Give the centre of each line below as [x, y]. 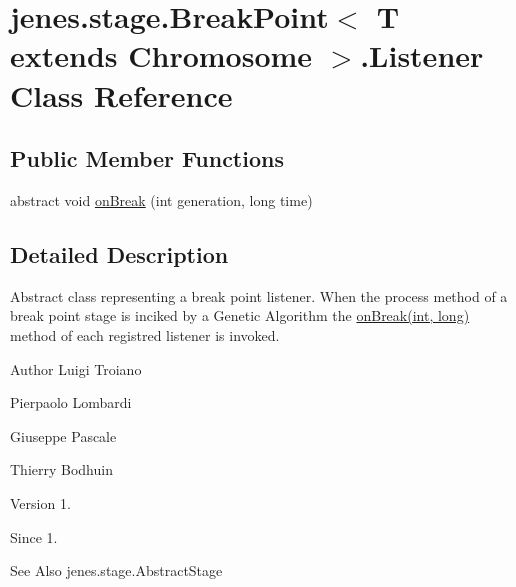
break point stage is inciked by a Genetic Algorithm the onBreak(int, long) [240, 315]
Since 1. [34, 536]
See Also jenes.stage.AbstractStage [116, 570]
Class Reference [121, 94]
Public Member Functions [147, 158]
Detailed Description [119, 253]
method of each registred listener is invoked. [145, 334]
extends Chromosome [161, 55]
